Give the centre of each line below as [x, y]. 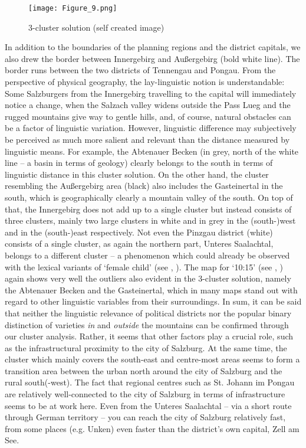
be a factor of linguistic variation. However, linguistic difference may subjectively [151, 128]
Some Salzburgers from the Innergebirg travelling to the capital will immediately [151, 93]
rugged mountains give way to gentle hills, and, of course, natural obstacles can [148, 116]
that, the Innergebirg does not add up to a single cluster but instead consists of [148, 209]
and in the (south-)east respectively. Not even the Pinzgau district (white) [139, 232]
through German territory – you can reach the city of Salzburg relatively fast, [145, 417]
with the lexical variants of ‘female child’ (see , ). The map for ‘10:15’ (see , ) [144, 266]
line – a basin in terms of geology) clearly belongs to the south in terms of [139, 163]
